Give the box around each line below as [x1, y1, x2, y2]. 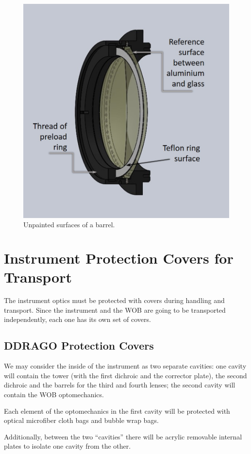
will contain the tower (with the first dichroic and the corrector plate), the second [4, 370, 247, 380]
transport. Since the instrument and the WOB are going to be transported [4, 304, 226, 315]
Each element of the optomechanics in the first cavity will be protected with [4, 405, 230, 416]
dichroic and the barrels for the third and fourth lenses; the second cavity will [4, 380, 235, 390]
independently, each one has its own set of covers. [4, 314, 151, 324]
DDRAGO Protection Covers [4, 338, 154, 353]
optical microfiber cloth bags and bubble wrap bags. [4, 415, 159, 425]
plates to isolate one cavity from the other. [4, 441, 131, 451]
